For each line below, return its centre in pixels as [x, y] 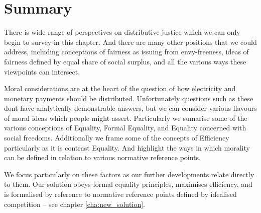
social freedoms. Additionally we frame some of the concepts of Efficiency [117, 138]
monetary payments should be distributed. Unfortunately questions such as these [129, 98]
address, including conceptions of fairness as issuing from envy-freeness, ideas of [126, 52]
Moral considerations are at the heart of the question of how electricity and [120, 88]
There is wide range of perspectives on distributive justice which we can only [122, 32]
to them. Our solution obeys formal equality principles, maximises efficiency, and [128, 184]
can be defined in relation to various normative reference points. [102, 157]
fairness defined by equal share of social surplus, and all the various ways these [125, 61]
